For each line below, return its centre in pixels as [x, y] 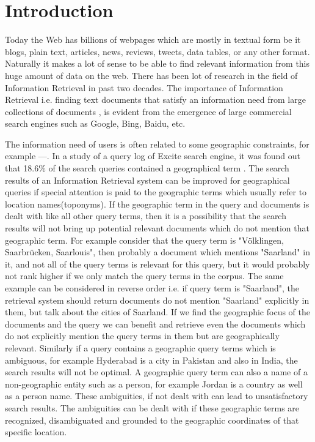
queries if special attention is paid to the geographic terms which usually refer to [156, 192]
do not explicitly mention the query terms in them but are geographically [142, 336]
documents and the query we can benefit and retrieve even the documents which [155, 324]
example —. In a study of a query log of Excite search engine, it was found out [153, 156]
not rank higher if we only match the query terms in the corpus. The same [144, 276]
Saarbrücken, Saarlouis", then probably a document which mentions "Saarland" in [157, 252]
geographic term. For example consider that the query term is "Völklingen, [144, 240]
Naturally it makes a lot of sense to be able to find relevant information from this [157, 63]
